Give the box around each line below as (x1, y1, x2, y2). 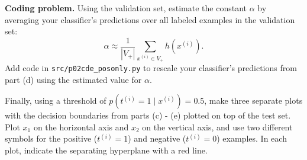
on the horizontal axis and (33, 120, 129, 133)
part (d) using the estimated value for (5, 73, 142, 85)
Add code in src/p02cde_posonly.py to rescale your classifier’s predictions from (5, 62, 297, 74)
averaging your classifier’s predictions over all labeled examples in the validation (5, 13, 295, 25)
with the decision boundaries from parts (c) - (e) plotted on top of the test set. (5, 109, 291, 121)
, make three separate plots (204, 94, 303, 107)
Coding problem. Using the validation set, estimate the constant (5, 2, 247, 14)
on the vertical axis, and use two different (142, 120, 293, 133)
